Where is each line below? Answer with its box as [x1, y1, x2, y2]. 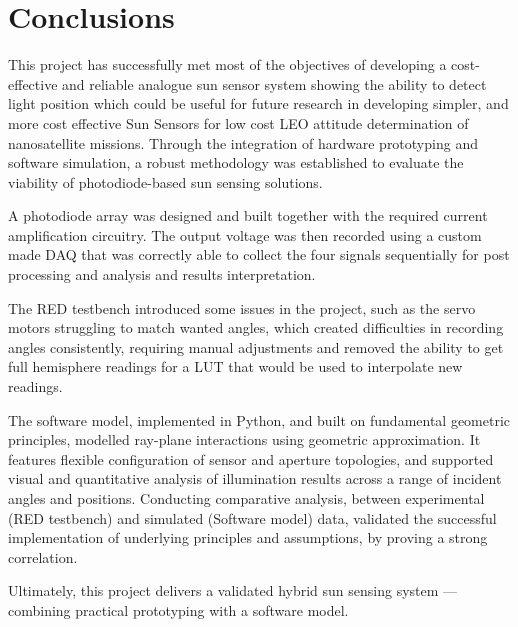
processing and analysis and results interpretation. [8, 264, 316, 285]
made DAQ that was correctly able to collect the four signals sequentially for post [8, 244, 510, 265]
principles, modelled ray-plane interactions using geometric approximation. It [8, 429, 481, 450]
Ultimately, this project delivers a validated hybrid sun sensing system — [8, 580, 458, 601]
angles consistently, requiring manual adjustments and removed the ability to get [8, 336, 504, 357]
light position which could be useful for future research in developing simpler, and [8, 93, 509, 114]
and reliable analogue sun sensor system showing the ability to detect [62, 73, 487, 94]
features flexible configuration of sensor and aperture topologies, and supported [8, 448, 494, 469]
